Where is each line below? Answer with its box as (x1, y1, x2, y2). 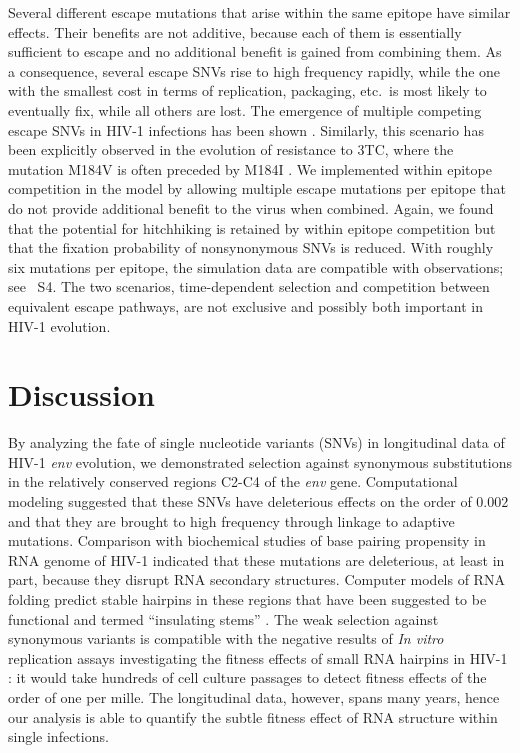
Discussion (8, 374, 155, 415)
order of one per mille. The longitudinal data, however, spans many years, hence (8, 686, 500, 707)
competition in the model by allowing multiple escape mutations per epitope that (8, 178, 506, 199)
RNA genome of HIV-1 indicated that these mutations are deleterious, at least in (8, 549, 505, 570)
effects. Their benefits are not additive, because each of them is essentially (8, 21, 462, 42)
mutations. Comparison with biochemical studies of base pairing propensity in (8, 530, 486, 551)
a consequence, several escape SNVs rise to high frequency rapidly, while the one (8, 60, 501, 81)
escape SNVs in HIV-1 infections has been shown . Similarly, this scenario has (8, 119, 484, 140)
